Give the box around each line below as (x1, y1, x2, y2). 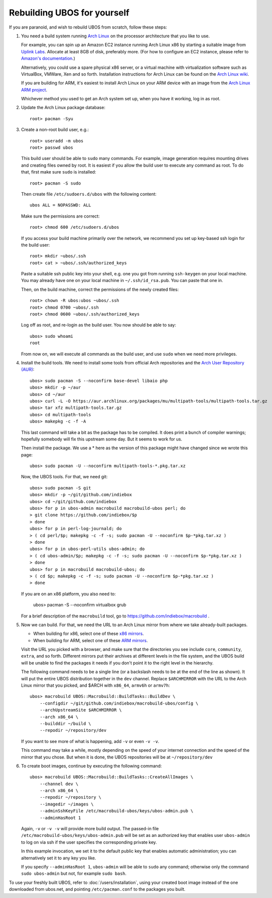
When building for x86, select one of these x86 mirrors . (33, 630, 144, 637)
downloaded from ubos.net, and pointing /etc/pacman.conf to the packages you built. (9, 886, 186, 892)
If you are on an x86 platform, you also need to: (21, 591, 116, 597)
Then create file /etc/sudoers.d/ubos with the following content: (21, 191, 157, 197)
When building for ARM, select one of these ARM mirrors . (33, 637, 148, 643)
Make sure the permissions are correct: (21, 213, 100, 219)
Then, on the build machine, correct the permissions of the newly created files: (21, 286, 179, 292)
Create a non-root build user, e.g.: (21, 126, 89, 133)
